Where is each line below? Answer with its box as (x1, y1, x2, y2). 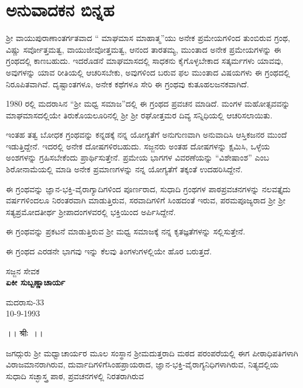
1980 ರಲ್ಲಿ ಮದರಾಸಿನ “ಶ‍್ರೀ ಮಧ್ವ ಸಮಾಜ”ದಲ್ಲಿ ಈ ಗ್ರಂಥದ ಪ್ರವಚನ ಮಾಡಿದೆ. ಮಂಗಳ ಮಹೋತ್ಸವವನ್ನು (6, 97, 290, 110)
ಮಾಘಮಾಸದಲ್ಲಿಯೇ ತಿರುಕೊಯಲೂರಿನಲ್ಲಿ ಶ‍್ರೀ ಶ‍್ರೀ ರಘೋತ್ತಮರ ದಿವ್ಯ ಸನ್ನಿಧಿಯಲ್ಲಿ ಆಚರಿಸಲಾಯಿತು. (6, 108, 273, 121)
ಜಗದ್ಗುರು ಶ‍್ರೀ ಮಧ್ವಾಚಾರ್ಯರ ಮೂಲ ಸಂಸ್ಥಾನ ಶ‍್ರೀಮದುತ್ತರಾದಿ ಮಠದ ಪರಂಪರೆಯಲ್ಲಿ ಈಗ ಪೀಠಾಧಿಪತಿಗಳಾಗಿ (6, 346, 298, 359)
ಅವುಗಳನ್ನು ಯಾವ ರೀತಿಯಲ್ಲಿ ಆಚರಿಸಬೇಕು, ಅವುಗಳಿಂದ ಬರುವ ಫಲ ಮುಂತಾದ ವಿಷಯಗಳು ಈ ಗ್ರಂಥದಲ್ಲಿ (6, 66, 290, 78)
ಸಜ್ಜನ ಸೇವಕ (6, 264, 40, 277)
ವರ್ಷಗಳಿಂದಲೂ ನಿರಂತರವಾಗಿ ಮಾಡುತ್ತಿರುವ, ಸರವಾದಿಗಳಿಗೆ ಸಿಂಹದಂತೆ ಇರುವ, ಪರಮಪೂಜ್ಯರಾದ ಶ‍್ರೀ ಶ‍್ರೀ (6, 194, 285, 206)
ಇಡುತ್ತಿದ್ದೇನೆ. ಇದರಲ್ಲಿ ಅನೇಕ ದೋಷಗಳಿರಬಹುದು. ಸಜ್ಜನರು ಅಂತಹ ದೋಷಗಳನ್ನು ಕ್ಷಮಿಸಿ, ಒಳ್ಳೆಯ (6, 139, 270, 152)
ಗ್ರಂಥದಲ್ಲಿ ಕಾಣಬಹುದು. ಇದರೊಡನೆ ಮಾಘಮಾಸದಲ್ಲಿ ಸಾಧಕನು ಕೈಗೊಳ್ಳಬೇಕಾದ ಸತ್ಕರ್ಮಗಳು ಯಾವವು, (6, 55, 284, 67)
